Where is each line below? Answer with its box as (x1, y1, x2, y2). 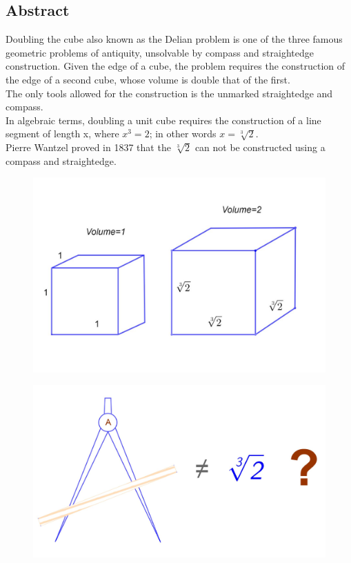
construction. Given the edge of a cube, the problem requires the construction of (6, 59, 345, 73)
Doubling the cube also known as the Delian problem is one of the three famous (6, 32, 343, 46)
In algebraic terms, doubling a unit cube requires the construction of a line (6, 112, 321, 127)
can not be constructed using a (194, 139, 325, 154)
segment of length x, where (6, 126, 119, 141)
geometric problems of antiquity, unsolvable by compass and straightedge (6, 45, 314, 59)
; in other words (149, 126, 217, 141)
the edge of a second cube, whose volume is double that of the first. (6, 72, 290, 86)
